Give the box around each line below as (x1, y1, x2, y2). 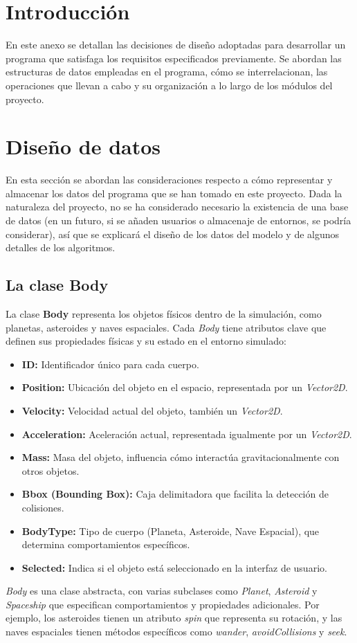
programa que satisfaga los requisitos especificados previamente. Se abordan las (6, 51, 342, 65)
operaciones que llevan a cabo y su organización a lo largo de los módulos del (6, 78, 333, 92)
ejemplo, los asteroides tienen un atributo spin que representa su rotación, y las (6, 610, 342, 625)
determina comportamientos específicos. (21, 537, 190, 552)
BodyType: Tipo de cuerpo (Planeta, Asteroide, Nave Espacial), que (21, 523, 320, 538)
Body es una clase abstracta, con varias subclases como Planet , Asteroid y (6, 583, 318, 598)
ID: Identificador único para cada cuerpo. (21, 356, 199, 371)
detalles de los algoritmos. (6, 240, 116, 255)
